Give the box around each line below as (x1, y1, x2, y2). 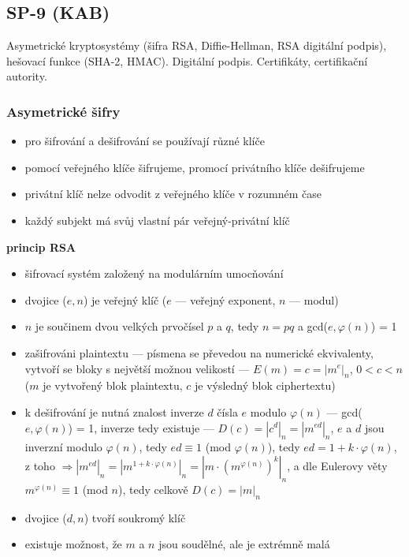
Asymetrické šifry (6, 101, 121, 121)
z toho (24, 457, 55, 473)
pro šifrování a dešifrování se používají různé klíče (24, 133, 265, 149)
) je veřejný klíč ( (83, 291, 167, 308)
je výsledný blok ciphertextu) (195, 377, 336, 394)
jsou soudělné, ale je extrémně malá (158, 536, 330, 552)
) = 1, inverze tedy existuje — (68, 419, 214, 436)
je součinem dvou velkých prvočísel (35, 318, 204, 335)
